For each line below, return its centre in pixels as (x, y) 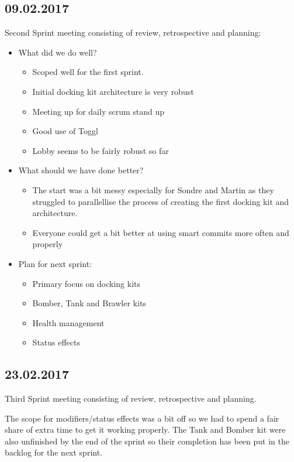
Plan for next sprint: (55, 263)
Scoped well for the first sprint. (88, 72)
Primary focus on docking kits (86, 283)
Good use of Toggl (65, 131)
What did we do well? (58, 52)
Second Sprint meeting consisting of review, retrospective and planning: (133, 32)
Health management (68, 322)
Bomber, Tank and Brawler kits (89, 303)
